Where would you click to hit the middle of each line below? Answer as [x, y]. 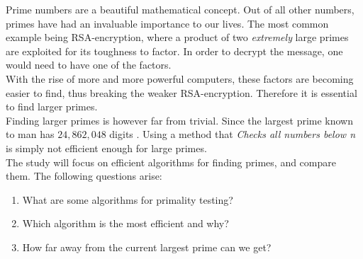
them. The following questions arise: [84, 176]
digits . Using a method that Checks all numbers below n [233, 134]
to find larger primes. [52, 107]
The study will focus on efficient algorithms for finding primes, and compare [171, 162]
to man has [30, 134]
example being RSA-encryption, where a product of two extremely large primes [177, 37]
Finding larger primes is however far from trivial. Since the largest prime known [180, 120]
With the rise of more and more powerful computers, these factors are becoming [180, 78]
